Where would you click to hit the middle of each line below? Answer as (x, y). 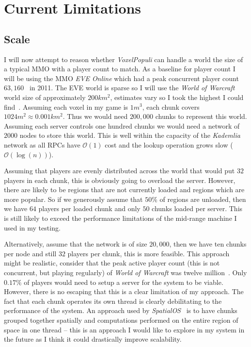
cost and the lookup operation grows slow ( (169, 144)
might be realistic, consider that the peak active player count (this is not (112, 263)
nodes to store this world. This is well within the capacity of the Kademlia (130, 135)
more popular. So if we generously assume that (73, 199)
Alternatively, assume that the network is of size (76, 244)
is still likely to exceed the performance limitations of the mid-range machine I (120, 218)
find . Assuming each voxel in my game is (66, 107)
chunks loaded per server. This (197, 208)
